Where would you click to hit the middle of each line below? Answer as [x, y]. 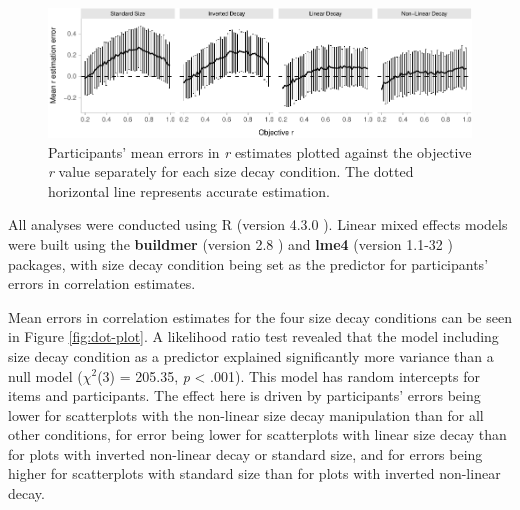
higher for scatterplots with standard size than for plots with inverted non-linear [254, 473]
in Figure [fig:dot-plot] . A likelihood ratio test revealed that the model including [253, 336]
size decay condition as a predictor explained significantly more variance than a [251, 355]
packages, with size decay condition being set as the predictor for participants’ [248, 263]
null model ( [45, 375]
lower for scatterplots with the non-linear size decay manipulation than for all [246, 414]
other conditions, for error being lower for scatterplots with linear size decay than [257, 434]
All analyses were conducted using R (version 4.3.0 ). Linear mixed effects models [258, 224]
